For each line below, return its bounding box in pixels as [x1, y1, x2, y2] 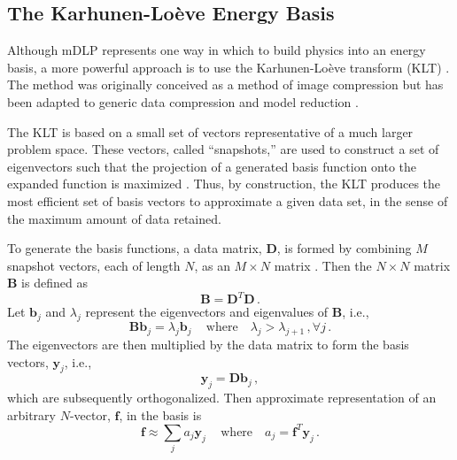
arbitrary [7, 405, 56, 424]
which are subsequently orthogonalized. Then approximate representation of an [7, 388, 437, 407]
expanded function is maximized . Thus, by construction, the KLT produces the [7, 174, 441, 193]
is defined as [21, 273, 88, 292]
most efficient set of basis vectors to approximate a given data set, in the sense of [7, 191, 448, 210]
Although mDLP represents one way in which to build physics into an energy [7, 41, 426, 59]
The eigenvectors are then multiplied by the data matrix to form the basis [7, 335, 409, 354]
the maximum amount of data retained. [7, 209, 221, 227]
